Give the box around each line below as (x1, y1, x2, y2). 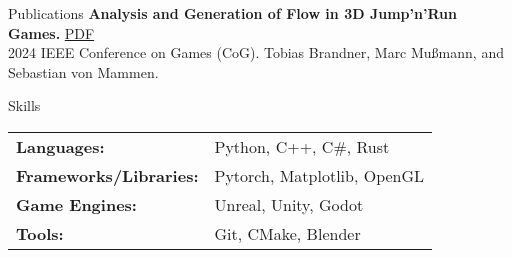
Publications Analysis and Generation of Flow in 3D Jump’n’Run (8, 3, 457, 23)
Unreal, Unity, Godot (214, 192, 364, 216)
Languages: (16, 134, 105, 158)
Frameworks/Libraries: (16, 163, 199, 187)
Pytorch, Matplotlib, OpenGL (214, 163, 425, 187)
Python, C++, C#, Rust (214, 134, 390, 158)
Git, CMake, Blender (214, 221, 361, 245)
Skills (8, 95, 41, 116)
